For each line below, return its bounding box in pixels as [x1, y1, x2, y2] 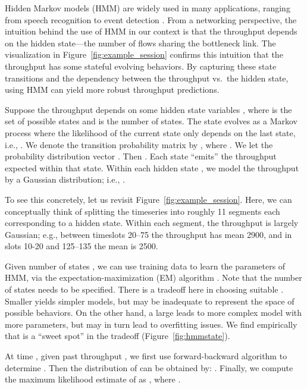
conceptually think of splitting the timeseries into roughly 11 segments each [5, 205, 280, 217]
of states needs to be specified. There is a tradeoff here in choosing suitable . [5, 283, 284, 296]
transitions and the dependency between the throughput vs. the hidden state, [5, 71, 289, 84]
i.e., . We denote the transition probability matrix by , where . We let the [5, 138, 273, 150]
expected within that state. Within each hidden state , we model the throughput [5, 161, 299, 174]
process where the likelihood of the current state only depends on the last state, [5, 126, 296, 139]
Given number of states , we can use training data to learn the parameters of [5, 259, 286, 272]
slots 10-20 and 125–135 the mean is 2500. [5, 240, 158, 252]
